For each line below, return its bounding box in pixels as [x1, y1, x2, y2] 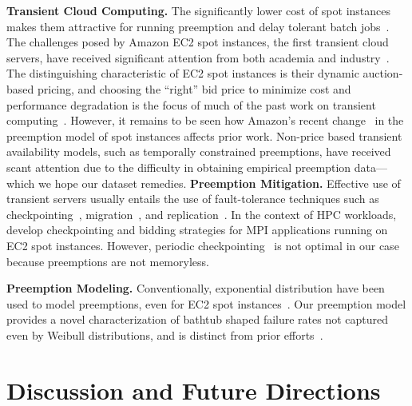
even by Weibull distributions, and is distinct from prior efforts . [6, 326, 323, 343]
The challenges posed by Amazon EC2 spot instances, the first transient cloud [6, 34, 389, 50]
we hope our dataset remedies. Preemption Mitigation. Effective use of [38, 174, 401, 191]
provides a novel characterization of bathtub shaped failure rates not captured [6, 311, 389, 328]
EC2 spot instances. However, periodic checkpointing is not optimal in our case [6, 237, 399, 253]
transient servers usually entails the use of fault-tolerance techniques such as [6, 190, 379, 207]
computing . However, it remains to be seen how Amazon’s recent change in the [6, 112, 404, 129]
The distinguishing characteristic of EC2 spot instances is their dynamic [6, 65, 359, 82]
